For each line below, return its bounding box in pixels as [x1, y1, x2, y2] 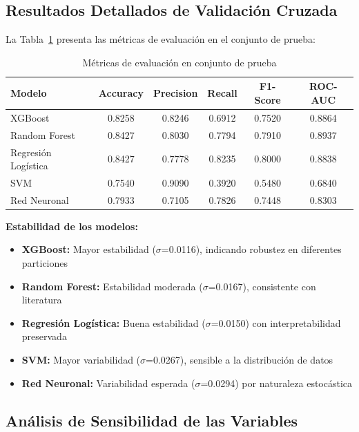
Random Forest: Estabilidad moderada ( [21, 279, 203, 293]
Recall [207, 86, 237, 100]
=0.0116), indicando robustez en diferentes [161, 242, 342, 256]
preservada [21, 329, 67, 344]
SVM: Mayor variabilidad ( [21, 353, 141, 367]
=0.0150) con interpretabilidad [211, 315, 341, 330]
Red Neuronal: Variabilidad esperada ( [21, 375, 195, 390]
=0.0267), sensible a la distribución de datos [146, 353, 333, 367]
